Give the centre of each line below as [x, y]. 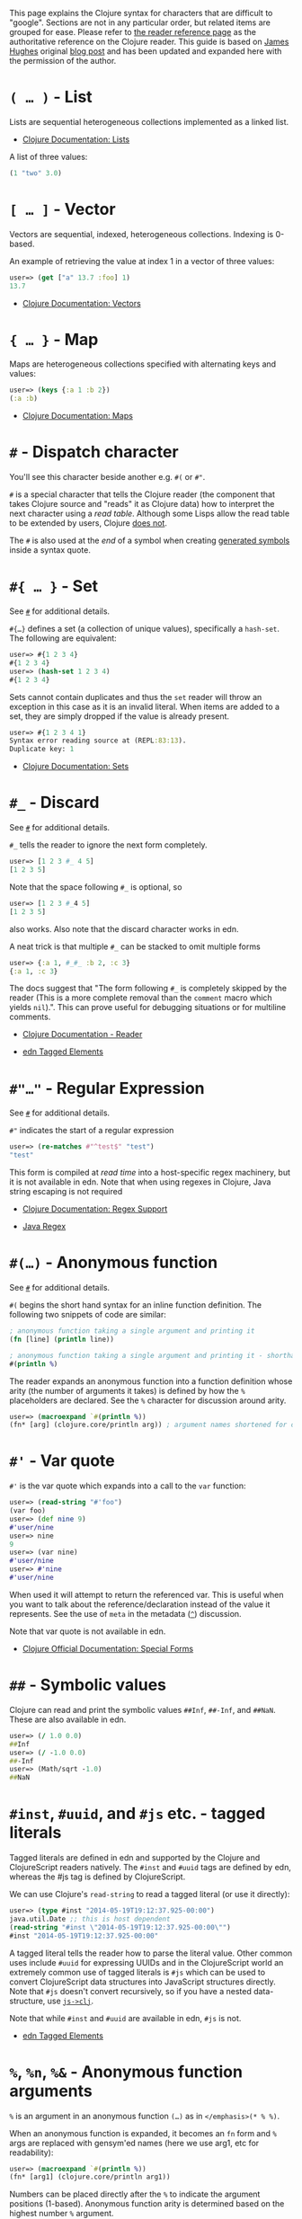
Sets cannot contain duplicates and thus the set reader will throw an [136, 697]
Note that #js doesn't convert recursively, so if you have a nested [130, 1991]
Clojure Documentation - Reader [82, 1034]
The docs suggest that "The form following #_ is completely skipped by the [148, 989]
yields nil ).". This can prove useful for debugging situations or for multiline [147, 1007]
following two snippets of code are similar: [88, 1314]
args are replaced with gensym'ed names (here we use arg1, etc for [134, 2143]
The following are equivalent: [63, 638]
